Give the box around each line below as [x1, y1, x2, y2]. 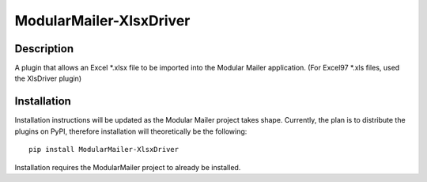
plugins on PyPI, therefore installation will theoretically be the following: [14, 127, 248, 136]
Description [14, 42, 74, 55]
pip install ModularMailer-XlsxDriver [28, 145, 179, 154]
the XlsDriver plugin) [14, 74, 82, 83]
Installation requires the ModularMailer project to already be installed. [14, 162, 241, 172]
